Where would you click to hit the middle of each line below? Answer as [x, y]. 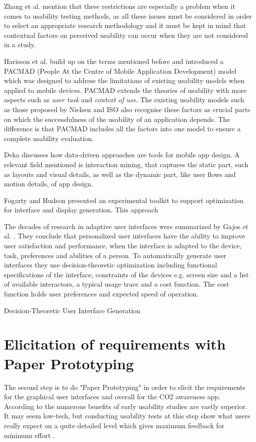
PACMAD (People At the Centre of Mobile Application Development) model [120, 71]
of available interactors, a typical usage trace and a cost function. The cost [117, 284]
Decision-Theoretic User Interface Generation [72, 310]
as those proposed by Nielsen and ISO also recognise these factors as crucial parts [127, 109]
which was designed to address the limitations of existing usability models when [124, 80]
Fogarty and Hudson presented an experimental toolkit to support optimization [124, 200]
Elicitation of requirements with [115, 344]
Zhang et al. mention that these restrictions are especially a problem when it [120, 6]
